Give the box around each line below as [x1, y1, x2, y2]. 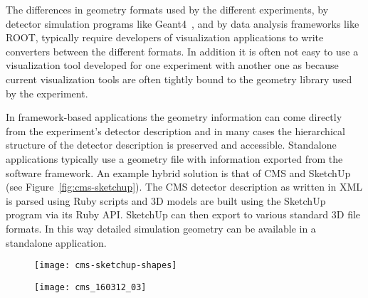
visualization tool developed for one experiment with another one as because [6, 58, 339, 73]
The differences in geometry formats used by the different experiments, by [6, 2, 329, 16]
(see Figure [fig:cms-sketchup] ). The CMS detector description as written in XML [6, 179, 363, 194]
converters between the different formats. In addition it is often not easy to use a [6, 43, 359, 58]
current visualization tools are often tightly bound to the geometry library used [6, 71, 352, 86]
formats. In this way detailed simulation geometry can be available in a [6, 220, 316, 235]
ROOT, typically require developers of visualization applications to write [6, 30, 324, 45]
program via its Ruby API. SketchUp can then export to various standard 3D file [6, 207, 361, 222]
